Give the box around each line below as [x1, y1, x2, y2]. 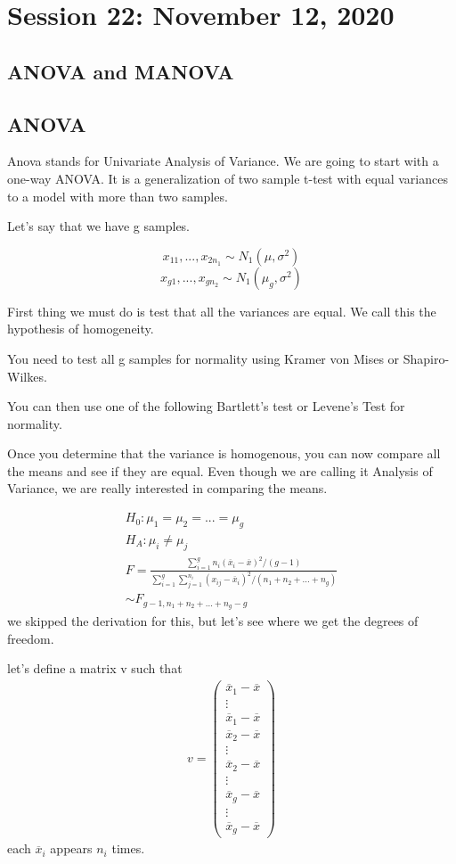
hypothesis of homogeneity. [7, 319, 154, 338]
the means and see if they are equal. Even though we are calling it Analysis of [7, 461, 433, 480]
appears [50, 839, 93, 858]
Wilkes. [7, 366, 47, 385]
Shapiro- [403, 349, 450, 367]
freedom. [7, 629, 54, 647]
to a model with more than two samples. [7, 186, 228, 205]
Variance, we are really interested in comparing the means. [7, 479, 328, 498]
